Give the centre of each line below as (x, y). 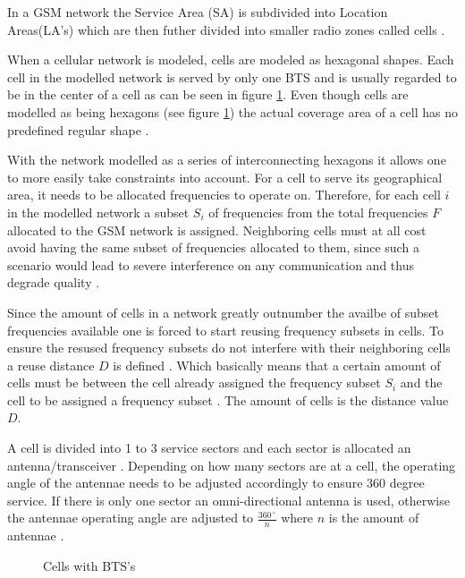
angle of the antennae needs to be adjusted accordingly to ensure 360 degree (216, 483)
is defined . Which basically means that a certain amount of (277, 365)
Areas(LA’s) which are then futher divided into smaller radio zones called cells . (226, 29)
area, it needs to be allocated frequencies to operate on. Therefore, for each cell (224, 195)
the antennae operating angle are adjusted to (131, 518)
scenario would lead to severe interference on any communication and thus (211, 264)
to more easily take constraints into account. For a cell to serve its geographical (225, 177)
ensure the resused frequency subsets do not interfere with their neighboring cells (229, 348)
